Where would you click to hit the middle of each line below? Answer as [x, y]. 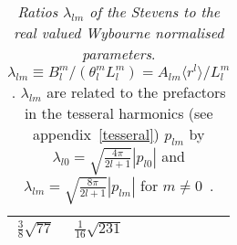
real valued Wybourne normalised [118, 32]
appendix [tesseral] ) [96, 133]
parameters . [118, 53]
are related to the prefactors [136, 91]
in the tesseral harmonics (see [118, 112]
